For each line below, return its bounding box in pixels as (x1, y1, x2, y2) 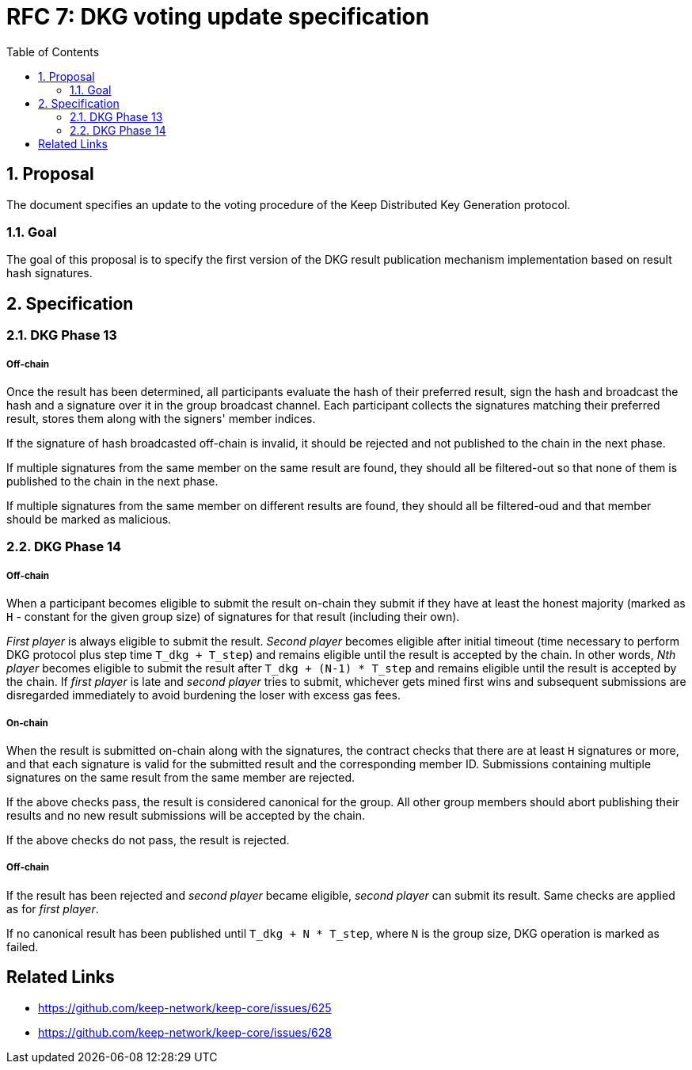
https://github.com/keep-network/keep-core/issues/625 (38, 1000, 332, 1015)
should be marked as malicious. (6, 512, 172, 526)
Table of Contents (6, 44, 100, 59)
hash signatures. (6, 266, 93, 280)
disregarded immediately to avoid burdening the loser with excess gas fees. (6, 688, 401, 703)
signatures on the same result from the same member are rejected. (6, 770, 356, 784)
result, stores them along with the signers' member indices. (6, 411, 316, 425)
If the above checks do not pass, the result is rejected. (6, 832, 290, 847)
